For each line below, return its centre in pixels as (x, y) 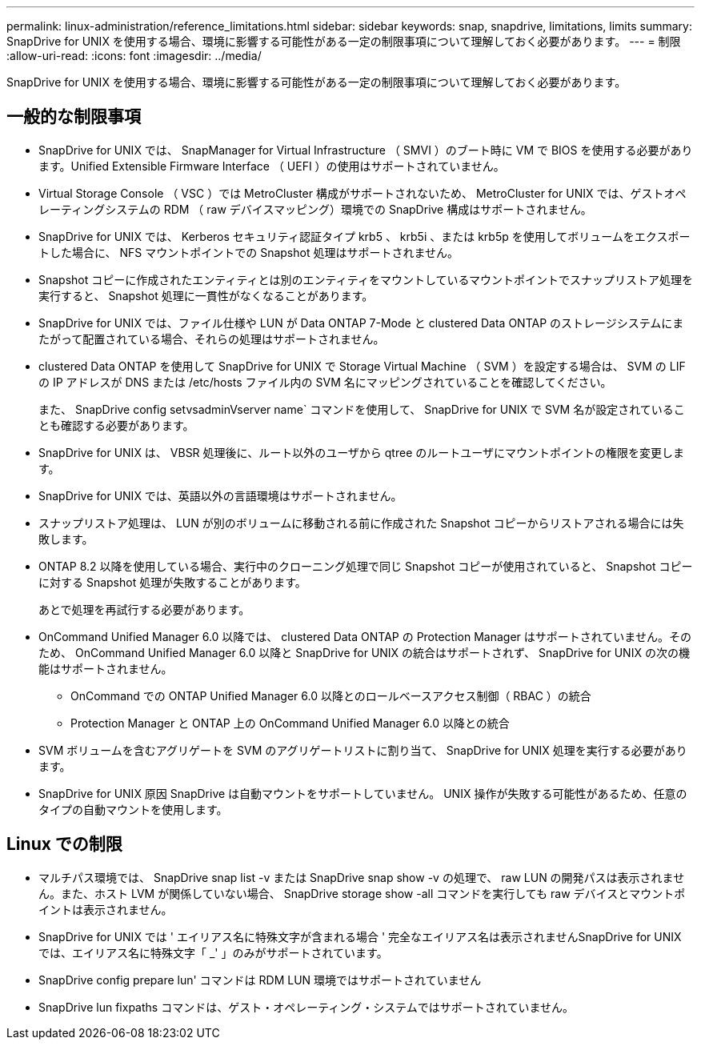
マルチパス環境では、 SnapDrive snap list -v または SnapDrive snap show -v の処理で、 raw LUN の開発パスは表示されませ (362, 877)
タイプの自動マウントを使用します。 (133, 809)
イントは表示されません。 (106, 909)
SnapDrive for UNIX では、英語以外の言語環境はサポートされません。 (220, 495)
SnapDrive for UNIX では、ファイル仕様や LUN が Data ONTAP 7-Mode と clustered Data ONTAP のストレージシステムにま (361, 323)
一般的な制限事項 (74, 117)
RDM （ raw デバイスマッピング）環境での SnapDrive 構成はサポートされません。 (378, 209)
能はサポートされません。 (106, 668)
